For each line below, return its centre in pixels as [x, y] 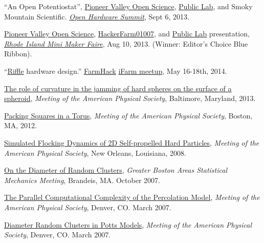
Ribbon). [18, 54]
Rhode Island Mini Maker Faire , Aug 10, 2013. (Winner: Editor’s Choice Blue [126, 43]
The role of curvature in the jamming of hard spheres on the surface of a [118, 88]
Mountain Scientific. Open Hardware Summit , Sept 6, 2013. [97, 16]
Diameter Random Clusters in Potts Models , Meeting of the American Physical [128, 224]
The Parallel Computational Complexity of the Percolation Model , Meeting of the [132, 197]
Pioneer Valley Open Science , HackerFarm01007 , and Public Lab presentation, [127, 34]
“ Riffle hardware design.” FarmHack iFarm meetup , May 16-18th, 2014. [116, 70]
